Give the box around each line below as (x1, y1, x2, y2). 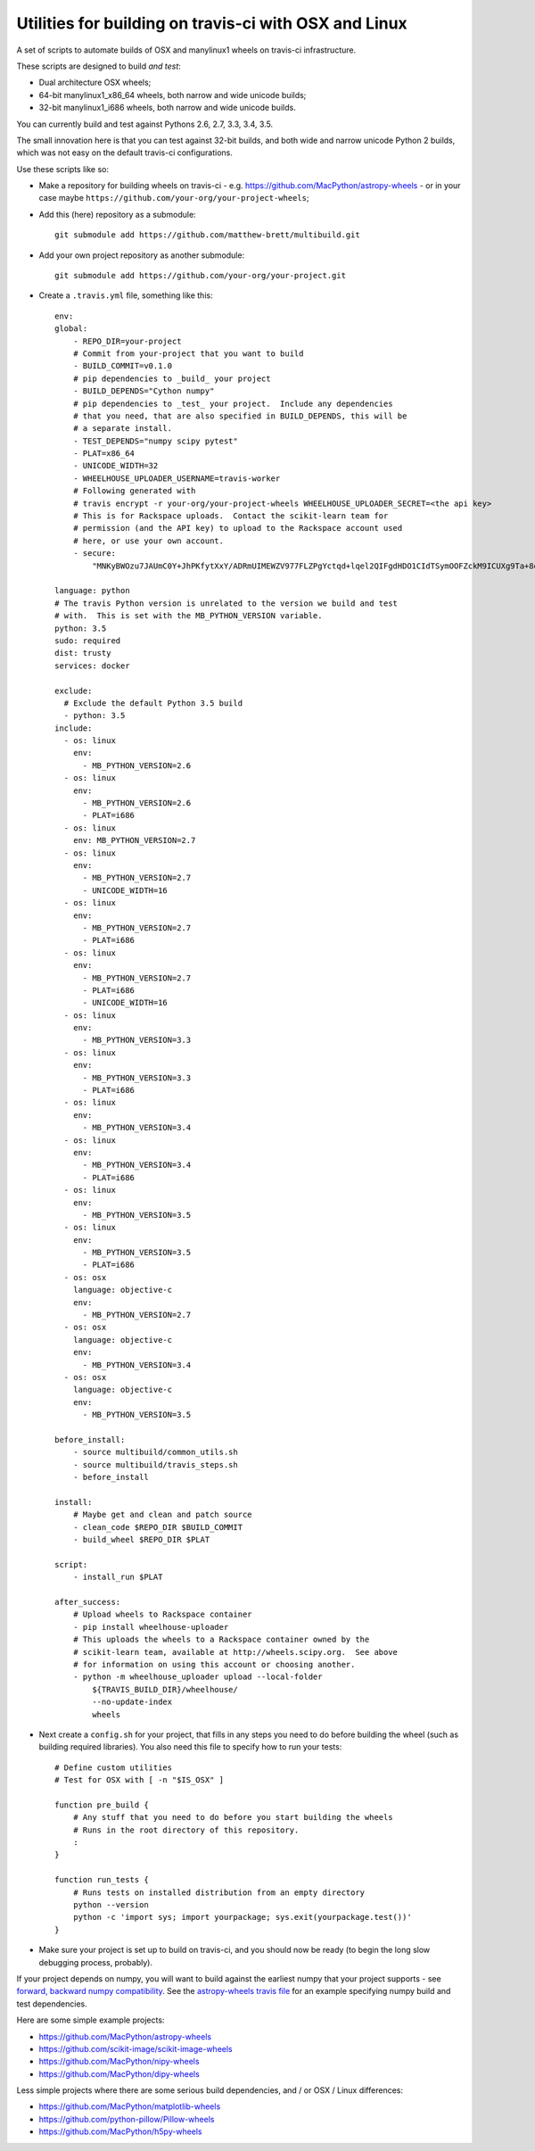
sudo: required (54, 635, 121, 646)
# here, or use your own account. (72, 535, 225, 546)
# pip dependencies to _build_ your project (72, 373, 271, 384)
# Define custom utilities (54, 1762, 173, 1773)
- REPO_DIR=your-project (72, 335, 182, 346)
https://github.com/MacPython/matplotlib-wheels (38, 2101, 221, 2112)
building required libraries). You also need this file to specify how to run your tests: (38, 1741, 342, 1752)
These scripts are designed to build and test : (16, 61, 182, 71)
